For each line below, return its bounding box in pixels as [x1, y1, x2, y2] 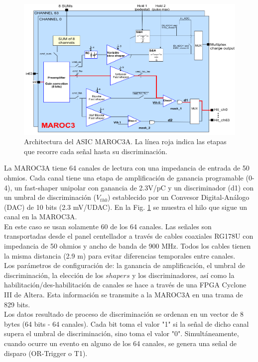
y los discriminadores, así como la [132, 270, 235, 280]
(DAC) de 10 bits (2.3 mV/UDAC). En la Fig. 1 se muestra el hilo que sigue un [4, 201, 247, 212]
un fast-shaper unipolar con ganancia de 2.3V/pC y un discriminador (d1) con [14, 182, 254, 192]
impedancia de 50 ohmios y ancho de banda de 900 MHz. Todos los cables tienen [4, 241, 251, 251]
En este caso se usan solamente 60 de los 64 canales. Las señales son [4, 221, 212, 231]
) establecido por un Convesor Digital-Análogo [107, 192, 250, 202]
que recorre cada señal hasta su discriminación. [24, 146, 167, 156]
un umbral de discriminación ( [4, 192, 96, 202]
